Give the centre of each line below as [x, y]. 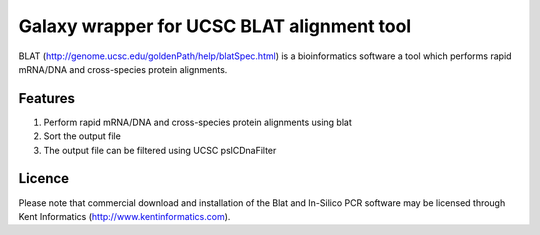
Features [46, 98]
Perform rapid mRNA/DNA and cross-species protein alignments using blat [197, 122]
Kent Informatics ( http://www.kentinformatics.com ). [124, 216]
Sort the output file [82, 136]
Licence [44, 178]
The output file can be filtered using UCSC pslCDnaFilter [160, 150]
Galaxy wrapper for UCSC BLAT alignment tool [215, 26]
